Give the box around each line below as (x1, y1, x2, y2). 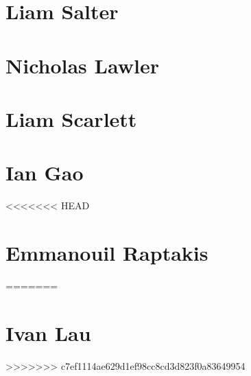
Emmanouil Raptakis (5, 239, 208, 267)
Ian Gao (5, 158, 84, 187)
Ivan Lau (5, 318, 91, 346)
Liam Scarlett (5, 104, 137, 132)
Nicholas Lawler (5, 51, 159, 79)
